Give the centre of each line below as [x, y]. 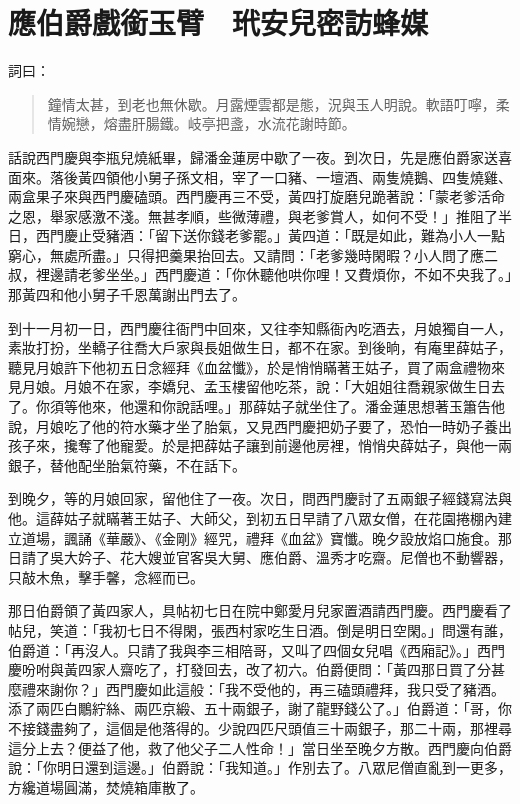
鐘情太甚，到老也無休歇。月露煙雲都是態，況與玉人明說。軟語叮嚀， [271, 103]
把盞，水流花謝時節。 [285, 123]
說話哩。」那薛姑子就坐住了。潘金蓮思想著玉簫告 [333, 406]
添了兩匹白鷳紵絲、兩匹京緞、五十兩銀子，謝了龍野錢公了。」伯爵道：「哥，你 [260, 708]
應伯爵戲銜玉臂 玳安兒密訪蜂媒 [218, 22]
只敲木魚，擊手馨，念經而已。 [106, 576]
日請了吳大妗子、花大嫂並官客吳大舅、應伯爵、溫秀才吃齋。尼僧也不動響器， [260, 557]
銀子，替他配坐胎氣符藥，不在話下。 [127, 464]
